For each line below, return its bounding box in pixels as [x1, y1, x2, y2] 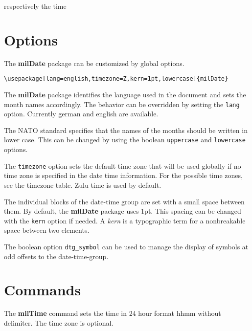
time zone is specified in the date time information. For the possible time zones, [4, 170, 243, 180]
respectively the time [4, 1, 67, 11]
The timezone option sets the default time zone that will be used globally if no [4, 160, 241, 171]
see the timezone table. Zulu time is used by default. [4, 179, 161, 190]
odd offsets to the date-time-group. [4, 251, 109, 261]
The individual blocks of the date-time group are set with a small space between [4, 196, 245, 206]
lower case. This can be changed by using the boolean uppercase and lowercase [4, 134, 246, 145]
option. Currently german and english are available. [4, 109, 159, 119]
